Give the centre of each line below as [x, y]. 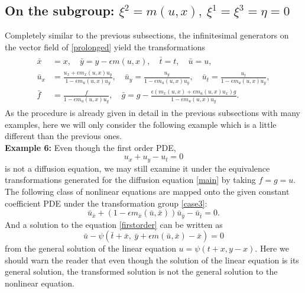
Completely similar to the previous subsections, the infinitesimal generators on [147, 35]
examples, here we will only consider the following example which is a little [141, 124]
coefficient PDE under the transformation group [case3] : [106, 203]
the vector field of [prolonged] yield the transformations [105, 46]
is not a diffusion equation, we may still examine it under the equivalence [137, 168]
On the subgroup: [60, 10]
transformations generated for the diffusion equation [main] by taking [130, 180]
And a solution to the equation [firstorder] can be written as [114, 224]
